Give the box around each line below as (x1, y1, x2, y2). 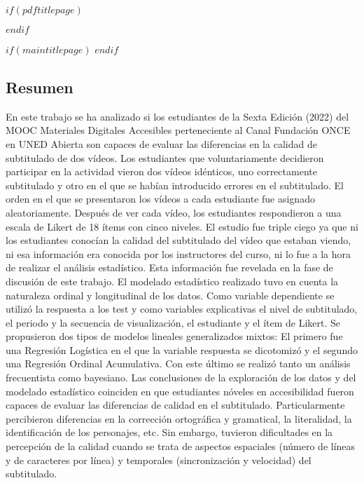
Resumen (6, 76, 73, 97)
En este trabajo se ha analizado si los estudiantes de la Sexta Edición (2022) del (6, 109, 349, 123)
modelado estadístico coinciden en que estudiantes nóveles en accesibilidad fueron (6, 383, 354, 398)
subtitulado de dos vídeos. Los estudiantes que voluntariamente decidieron (6, 150, 324, 165)
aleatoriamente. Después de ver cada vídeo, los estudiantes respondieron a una (6, 205, 342, 219)
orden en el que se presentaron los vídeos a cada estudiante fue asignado (6, 191, 315, 206)
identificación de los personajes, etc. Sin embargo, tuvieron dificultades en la (6, 425, 333, 440)
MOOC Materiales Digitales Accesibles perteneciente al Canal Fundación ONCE (6, 123, 351, 137)
